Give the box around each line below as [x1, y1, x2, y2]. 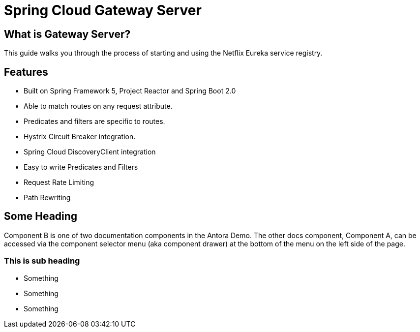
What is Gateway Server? [4, 28, 131, 40]
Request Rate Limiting [24, 178, 94, 187]
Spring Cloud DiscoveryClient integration [24, 148, 156, 156]
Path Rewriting [24, 193, 71, 202]
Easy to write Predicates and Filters [24, 163, 138, 172]
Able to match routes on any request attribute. [24, 102, 173, 111]
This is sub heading [4, 256, 80, 266]
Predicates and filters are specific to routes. [24, 117, 165, 126]
